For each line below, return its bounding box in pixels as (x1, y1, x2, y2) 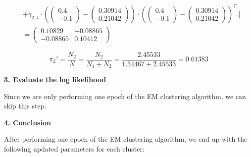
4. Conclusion (4, 117, 51, 127)
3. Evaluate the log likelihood (4, 74, 106, 85)
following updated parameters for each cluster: (4, 144, 145, 154)
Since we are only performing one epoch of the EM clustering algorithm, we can (4, 91, 246, 101)
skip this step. (4, 101, 47, 111)
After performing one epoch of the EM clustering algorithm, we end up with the (4, 134, 248, 144)
